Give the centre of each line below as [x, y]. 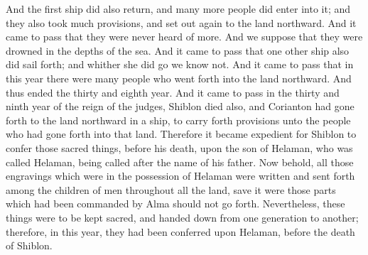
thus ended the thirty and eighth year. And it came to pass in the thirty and [173, 92]
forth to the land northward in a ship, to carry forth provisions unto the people [178, 120]
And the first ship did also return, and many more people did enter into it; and [178, 9]
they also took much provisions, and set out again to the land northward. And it [181, 22]
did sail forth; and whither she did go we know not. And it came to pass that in [180, 64]
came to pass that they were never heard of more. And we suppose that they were [184, 37]
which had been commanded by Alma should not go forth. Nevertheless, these [175, 204]
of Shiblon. [29, 245]
